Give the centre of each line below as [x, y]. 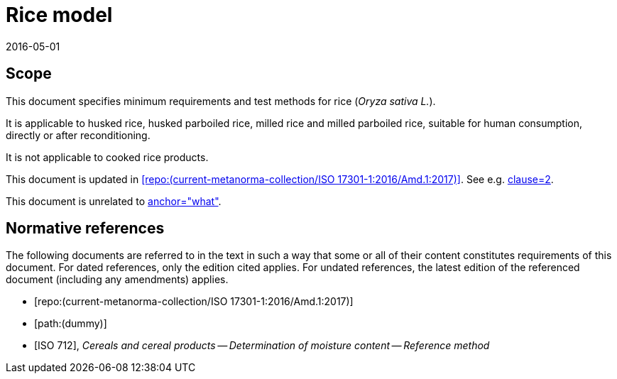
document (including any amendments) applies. [117, 280]
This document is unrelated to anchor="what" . [114, 201]
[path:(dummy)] [71, 324]
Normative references [85, 229]
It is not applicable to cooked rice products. [107, 157]
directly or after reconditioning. [78, 135]
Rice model [59, 15]
